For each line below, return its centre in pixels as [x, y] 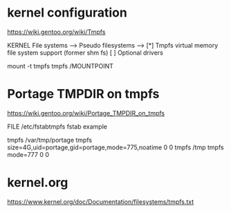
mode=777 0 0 [28, 154]
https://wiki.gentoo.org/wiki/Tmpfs [56, 32]
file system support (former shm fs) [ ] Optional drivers [85, 53]
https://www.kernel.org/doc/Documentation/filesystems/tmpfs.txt [101, 201]
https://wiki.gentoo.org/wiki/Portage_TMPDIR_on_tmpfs [86, 113]
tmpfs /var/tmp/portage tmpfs [49, 140]
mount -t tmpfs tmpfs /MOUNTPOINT [61, 66]
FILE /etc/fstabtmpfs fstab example [57, 127]
